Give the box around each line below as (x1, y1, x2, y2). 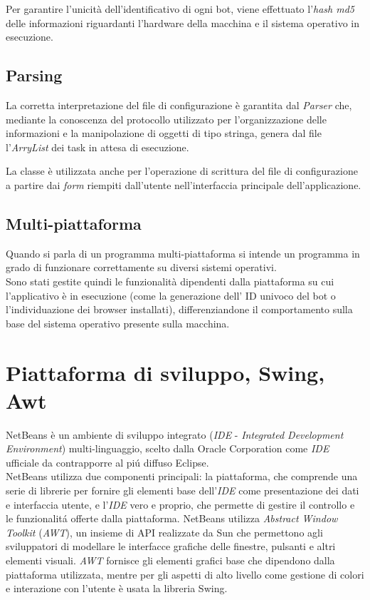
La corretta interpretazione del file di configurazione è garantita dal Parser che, (6, 97, 352, 112)
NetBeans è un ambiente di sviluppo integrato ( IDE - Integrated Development (6, 427, 344, 442)
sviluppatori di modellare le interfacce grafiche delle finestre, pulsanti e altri (6, 539, 336, 554)
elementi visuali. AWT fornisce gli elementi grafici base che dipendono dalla (6, 552, 335, 567)
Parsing (6, 64, 63, 86)
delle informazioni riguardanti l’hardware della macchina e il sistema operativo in (6, 15, 360, 30)
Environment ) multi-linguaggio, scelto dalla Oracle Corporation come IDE (6, 441, 329, 456)
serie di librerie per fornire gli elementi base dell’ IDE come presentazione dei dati (6, 483, 359, 497)
